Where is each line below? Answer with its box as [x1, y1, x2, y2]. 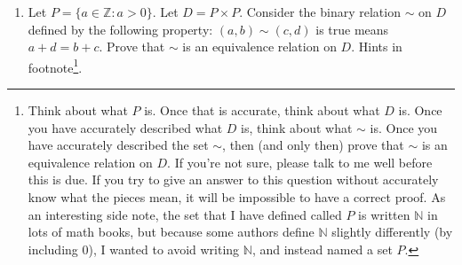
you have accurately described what [28, 118, 223, 136]
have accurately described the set [28, 136, 209, 154]
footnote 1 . [28, 55, 83, 76]
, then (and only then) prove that [222, 136, 404, 154]
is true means [315, 19, 389, 38]
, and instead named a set [251, 239, 393, 258]
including [28, 239, 78, 258]
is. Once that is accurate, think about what [144, 101, 380, 120]
